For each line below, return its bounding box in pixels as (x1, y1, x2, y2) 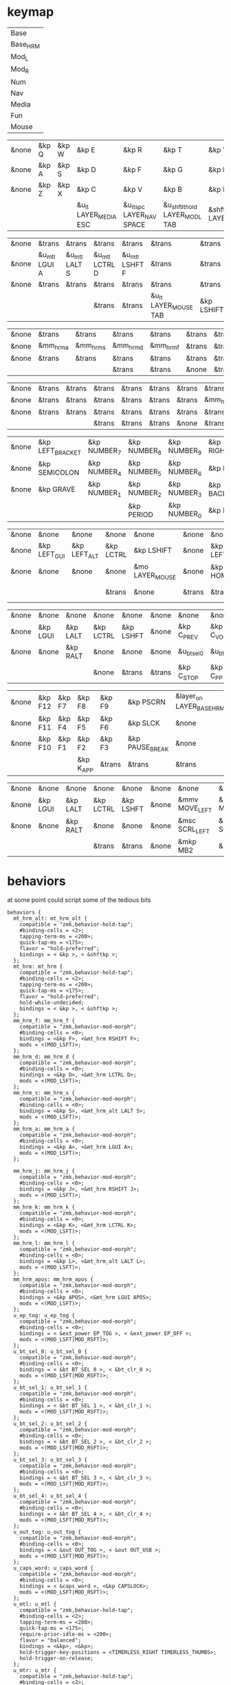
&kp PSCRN (127, 697, 166, 707)
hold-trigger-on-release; (19, 1655, 94, 1662)
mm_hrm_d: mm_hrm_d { (13, 1053, 76, 1061)
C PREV (177, 630, 198, 641)
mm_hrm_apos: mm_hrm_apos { (13, 1276, 94, 1283)
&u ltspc (123, 200, 146, 210)
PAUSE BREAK (127, 742, 169, 753)
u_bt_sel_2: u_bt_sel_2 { (13, 1420, 88, 1427)
